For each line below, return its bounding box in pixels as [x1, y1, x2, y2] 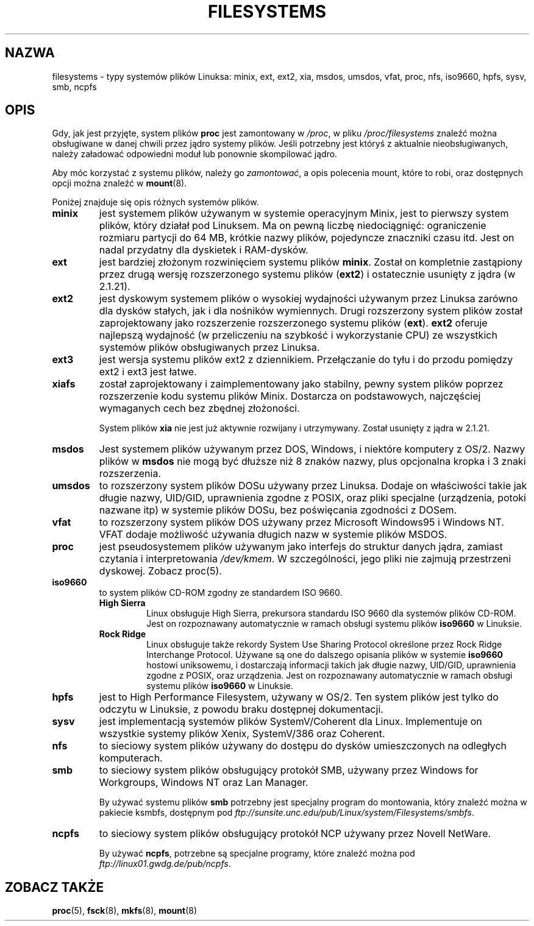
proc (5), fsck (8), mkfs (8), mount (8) [52, 905, 198, 916]
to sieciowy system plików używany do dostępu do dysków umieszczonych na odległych [99, 740, 507, 752]
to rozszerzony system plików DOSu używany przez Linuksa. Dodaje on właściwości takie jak [99, 479, 527, 492]
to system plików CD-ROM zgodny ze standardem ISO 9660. [99, 587, 343, 598]
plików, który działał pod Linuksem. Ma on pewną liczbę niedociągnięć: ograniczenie [99, 219, 486, 232]
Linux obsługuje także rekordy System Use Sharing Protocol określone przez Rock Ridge [146, 639, 502, 650]
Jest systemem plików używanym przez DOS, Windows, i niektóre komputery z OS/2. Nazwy [99, 443, 525, 456]
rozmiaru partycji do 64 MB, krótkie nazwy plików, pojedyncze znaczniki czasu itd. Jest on [99, 231, 514, 244]
